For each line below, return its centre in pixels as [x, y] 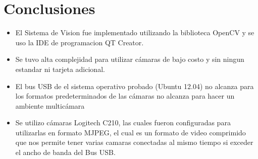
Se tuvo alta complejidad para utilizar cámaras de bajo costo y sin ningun [130, 59]
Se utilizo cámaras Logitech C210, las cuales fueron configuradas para [123, 123]
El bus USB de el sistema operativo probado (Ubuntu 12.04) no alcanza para [135, 86]
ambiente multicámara [50, 105]
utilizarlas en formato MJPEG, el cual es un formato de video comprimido [131, 132]
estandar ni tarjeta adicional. [60, 69]
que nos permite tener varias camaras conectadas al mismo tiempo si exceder [134, 142]
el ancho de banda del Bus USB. [65, 152]
